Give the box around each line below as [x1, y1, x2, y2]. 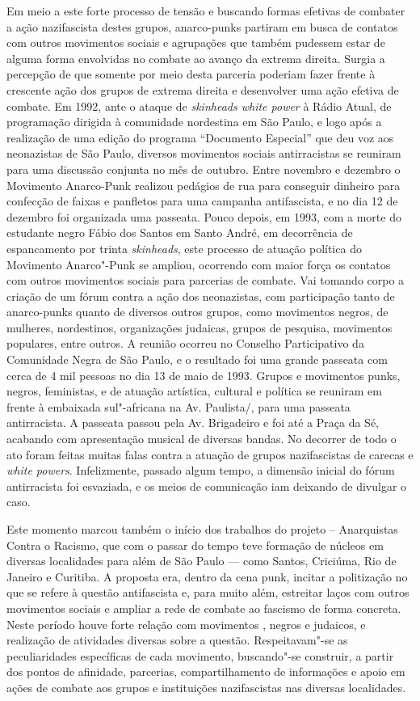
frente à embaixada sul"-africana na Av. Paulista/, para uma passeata [6, 398, 351, 415]
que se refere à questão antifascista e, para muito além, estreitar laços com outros [6, 584, 409, 601]
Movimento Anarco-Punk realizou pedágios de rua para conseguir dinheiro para [6, 176, 401, 193]
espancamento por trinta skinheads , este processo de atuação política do [6, 239, 362, 256]
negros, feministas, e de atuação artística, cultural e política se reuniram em [6, 382, 382, 399]
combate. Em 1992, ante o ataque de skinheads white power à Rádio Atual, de [6, 97, 392, 114]
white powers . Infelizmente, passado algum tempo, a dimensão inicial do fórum [6, 462, 395, 479]
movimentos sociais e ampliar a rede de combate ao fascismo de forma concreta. [6, 599, 401, 616]
